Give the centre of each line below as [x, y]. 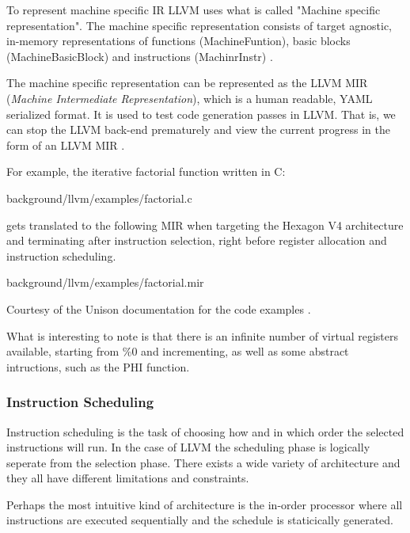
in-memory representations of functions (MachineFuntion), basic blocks [178, 41]
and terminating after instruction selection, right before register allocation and [197, 240]
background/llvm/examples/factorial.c [99, 198]
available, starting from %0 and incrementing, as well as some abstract [178, 351]
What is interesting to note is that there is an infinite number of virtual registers [202, 335]
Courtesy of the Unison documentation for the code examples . [159, 308]
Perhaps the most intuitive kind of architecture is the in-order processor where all [205, 504]
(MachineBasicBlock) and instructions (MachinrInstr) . [140, 56]
